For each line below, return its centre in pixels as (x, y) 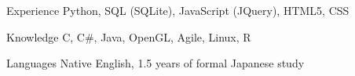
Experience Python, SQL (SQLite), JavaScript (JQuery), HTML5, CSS (178, 10)
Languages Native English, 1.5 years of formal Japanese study (156, 63)
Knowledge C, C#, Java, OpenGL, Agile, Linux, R (129, 36)
